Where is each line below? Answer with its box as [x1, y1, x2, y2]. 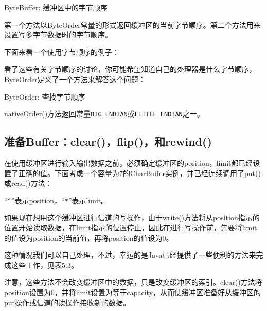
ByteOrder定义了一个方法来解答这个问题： [4, 73, 146, 84]
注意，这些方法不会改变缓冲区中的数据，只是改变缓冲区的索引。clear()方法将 [4, 277, 262, 287]
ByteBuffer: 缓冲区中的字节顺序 [4, 2, 108, 12]
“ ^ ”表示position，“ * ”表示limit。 [4, 195, 109, 205]
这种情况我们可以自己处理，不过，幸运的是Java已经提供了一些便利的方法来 [4, 249, 256, 260]
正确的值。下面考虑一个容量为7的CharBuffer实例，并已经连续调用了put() [18, 167, 261, 178]
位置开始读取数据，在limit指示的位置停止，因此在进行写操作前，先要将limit [4, 222, 257, 233]
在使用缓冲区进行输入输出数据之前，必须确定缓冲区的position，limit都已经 [4, 158, 253, 168]
